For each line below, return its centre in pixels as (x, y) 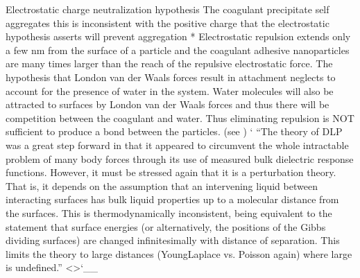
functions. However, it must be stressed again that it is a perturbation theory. (171, 172)
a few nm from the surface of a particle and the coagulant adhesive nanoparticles (178, 50)
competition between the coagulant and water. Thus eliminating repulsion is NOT (180, 118)
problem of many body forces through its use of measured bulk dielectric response (180, 158)
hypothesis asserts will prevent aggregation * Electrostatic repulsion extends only (178, 36)
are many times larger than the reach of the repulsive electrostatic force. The (169, 63)
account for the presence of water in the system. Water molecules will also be (170, 90)
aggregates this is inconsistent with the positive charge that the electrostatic (168, 23)
